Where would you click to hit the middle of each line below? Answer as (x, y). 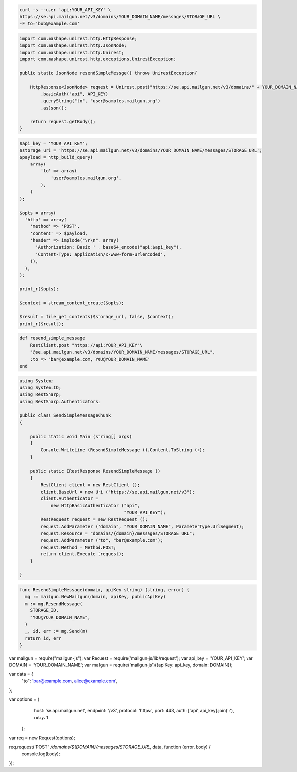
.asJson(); (53, 108)
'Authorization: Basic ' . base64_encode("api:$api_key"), (108, 247)
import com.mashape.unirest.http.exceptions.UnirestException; (98, 59)
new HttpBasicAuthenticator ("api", (95, 506)
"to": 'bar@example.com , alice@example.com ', (70, 681)
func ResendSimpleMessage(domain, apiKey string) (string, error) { (104, 590)
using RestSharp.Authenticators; (60, 402)
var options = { (24, 699)
